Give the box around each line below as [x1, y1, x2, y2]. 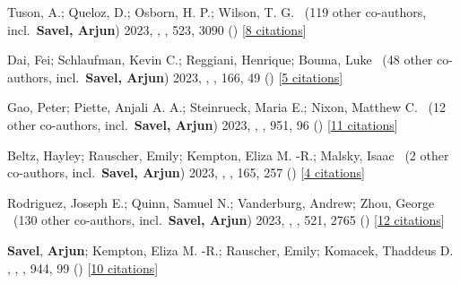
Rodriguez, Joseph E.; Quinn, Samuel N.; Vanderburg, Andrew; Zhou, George [7, 193, 435, 211]
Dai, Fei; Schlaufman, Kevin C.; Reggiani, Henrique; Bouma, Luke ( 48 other [7, 50, 433, 69]
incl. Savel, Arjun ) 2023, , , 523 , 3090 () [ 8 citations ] [7, 20, 307, 39]
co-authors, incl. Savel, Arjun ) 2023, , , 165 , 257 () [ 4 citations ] [7, 163, 366, 182]
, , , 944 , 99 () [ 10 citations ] [7, 258, 159, 277]
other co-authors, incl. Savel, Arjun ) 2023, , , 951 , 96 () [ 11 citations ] [7, 115, 398, 133]
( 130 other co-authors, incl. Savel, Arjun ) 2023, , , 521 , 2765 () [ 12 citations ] [13, 211, 445, 229]
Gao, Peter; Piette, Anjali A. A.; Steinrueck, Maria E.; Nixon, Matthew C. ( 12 [7, 98, 446, 116]
